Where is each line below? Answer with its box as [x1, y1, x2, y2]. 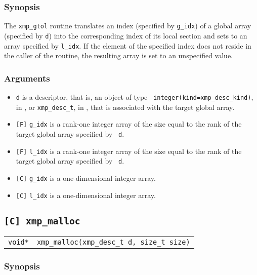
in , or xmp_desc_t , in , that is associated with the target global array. [16, 101, 235, 112]
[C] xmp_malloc [4, 215, 80, 226]
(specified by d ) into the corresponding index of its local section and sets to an [4, 30, 247, 41]
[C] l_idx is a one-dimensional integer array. [16, 189, 156, 200]
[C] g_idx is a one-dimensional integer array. [16, 172, 156, 183]
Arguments [4, 71, 50, 84]
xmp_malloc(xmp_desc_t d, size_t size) [36, 238, 190, 247]
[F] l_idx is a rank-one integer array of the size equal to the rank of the [16, 145, 242, 156]
